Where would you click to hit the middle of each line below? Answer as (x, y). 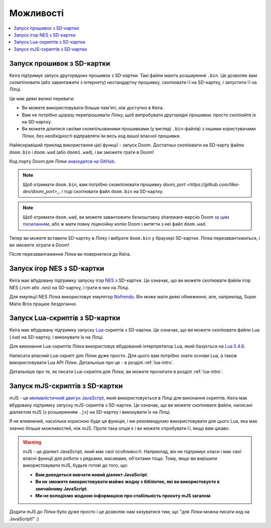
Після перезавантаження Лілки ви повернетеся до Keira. (70, 254)
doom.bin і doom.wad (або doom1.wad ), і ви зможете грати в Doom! (82, 152)
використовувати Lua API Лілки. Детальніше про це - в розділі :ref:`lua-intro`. (92, 362)
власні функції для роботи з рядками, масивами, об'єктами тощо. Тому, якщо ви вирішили (120, 458)
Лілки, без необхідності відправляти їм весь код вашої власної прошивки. (101, 136)
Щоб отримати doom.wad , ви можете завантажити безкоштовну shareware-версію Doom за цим (126, 217)
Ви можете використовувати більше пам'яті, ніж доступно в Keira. (93, 108)
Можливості (37, 13)
